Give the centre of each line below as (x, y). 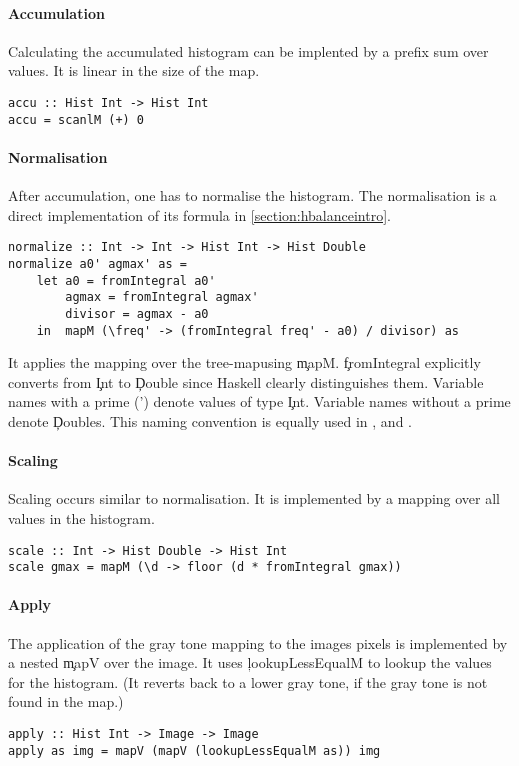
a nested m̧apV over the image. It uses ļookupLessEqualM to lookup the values (250, 662)
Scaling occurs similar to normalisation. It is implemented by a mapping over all (254, 498)
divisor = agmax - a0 (137, 313)
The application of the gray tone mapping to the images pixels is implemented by (258, 642)
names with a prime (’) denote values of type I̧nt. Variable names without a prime (259, 401)
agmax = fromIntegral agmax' (162, 297)
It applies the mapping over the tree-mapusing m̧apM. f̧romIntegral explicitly (244, 362)
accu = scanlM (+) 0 (76, 119)
